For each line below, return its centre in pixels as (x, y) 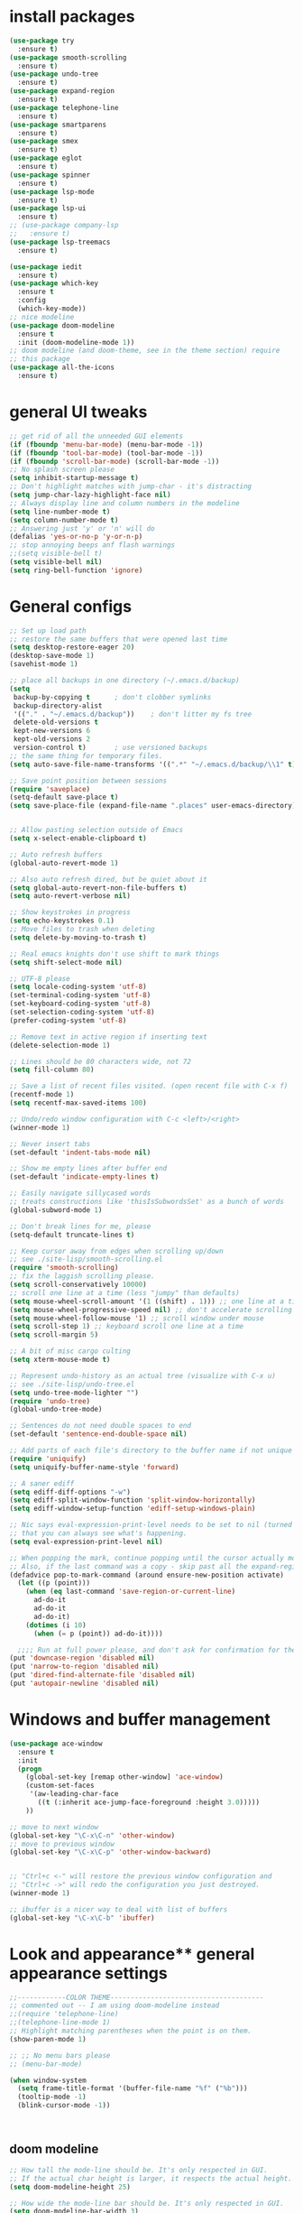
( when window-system (48, 2080)
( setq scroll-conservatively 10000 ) (78, 1285)
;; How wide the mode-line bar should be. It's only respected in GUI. (147, 2203)
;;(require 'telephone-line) (64, 2014)
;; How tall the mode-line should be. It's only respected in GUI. (139, 2170)
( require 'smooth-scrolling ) (64, 1268)
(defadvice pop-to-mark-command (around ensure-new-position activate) (147, 1575)
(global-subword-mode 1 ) (56, 1210)
